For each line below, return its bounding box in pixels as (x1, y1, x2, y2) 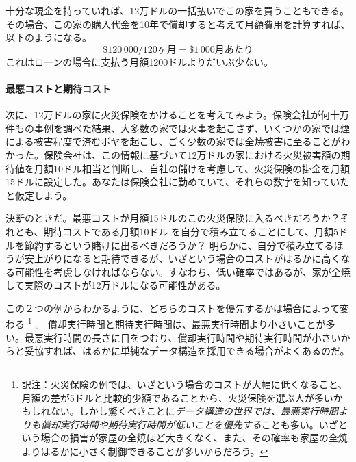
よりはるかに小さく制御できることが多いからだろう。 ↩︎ (21, 444, 268, 458)
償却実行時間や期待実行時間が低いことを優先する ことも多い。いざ (40, 417, 338, 431)
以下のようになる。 (5, 30, 92, 44)
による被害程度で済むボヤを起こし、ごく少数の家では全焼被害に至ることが (5, 134, 341, 149)
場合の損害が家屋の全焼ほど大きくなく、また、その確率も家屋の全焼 (40, 431, 348, 445)
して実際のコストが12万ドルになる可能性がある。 (5, 278, 226, 292)
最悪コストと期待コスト (5, 81, 111, 95)
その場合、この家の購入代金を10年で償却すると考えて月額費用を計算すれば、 (5, 16, 351, 31)
